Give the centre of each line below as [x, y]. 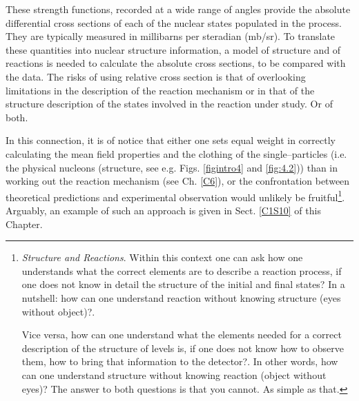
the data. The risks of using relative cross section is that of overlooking [156, 76]
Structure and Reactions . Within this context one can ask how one [162, 257]
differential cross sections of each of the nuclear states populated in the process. [174, 22]
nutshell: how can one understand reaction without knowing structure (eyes [181, 297]
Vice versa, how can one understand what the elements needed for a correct [182, 335]
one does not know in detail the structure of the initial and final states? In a [183, 284]
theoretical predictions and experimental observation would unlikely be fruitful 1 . [175, 196]
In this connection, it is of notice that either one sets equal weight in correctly [171, 140]
